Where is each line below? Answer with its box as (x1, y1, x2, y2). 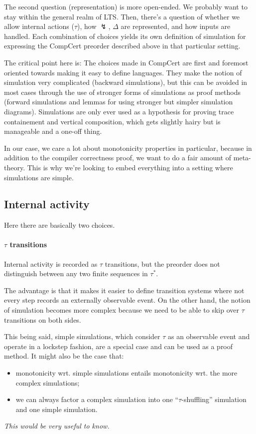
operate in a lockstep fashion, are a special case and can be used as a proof (4, 341, 233, 351)
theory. (4, 162, 25, 172)
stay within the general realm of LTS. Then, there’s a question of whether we (4, 11, 240, 21)
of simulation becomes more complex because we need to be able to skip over (4, 305, 240, 315)
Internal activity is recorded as (4, 258, 98, 269)
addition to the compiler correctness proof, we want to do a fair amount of (4, 152, 232, 163)
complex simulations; (15, 377, 80, 388)
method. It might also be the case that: (4, 351, 124, 361)
